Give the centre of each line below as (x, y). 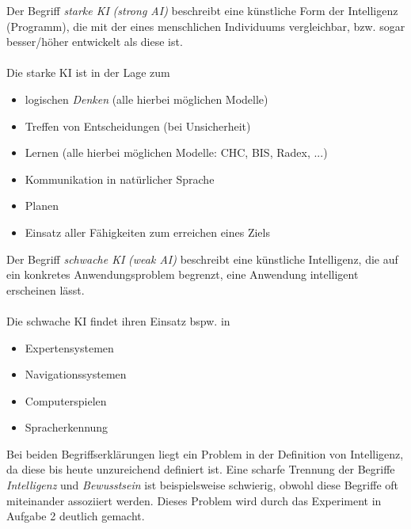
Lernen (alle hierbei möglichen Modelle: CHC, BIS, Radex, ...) (176, 152)
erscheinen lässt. (46, 289)
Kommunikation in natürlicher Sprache (120, 179)
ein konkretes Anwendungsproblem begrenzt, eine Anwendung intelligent (183, 274)
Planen (42, 206)
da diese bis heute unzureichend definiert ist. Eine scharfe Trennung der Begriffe (201, 469)
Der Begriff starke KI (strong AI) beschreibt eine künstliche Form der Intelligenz (202, 10)
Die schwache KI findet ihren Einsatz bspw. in (118, 320)
